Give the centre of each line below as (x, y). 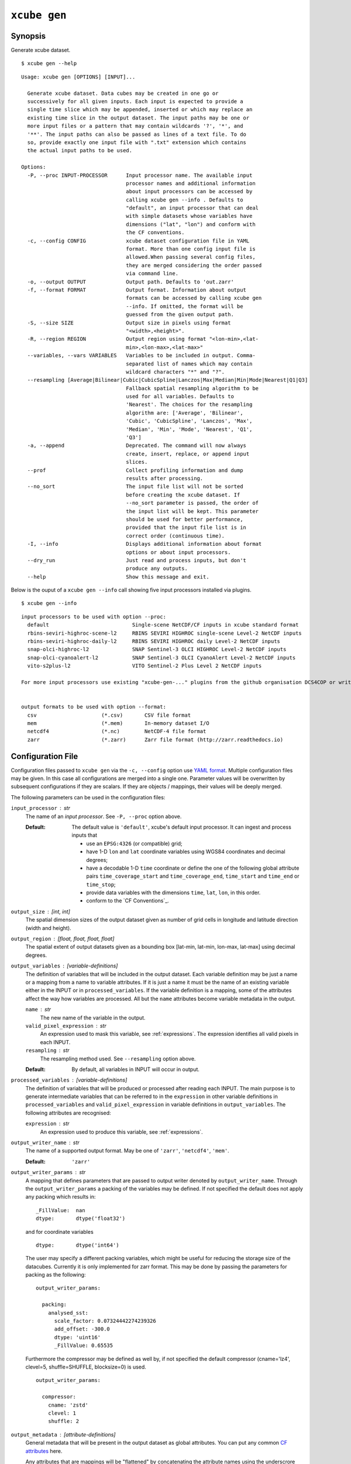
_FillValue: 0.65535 (84, 1346)
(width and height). (48, 928)
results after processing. (165, 478)
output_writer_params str (48, 1172)
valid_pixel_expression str (66, 1025)
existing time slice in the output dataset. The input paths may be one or (138, 118)
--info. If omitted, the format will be (185, 306)
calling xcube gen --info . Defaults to (185, 200)
